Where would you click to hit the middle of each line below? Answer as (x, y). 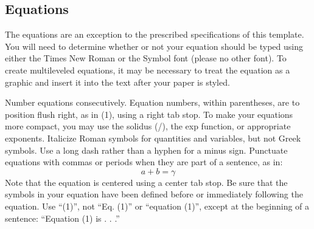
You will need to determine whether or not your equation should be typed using (154, 46)
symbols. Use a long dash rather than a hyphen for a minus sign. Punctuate (146, 150)
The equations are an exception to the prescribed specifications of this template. (155, 34)
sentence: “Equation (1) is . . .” (62, 218)
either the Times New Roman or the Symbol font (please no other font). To (146, 58)
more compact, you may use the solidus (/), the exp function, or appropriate (148, 126)
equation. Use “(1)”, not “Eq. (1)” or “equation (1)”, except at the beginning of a (157, 206)
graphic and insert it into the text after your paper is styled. (117, 82)
